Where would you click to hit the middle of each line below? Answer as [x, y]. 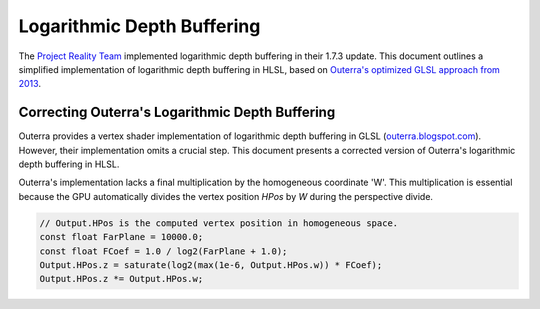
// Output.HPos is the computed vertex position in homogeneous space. [219, 223]
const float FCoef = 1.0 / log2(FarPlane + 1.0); [163, 251]
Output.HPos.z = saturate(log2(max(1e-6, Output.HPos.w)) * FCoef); [211, 264]
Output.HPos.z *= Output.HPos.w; [121, 279]
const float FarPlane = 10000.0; [121, 237]
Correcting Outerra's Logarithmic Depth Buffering [177, 112]
